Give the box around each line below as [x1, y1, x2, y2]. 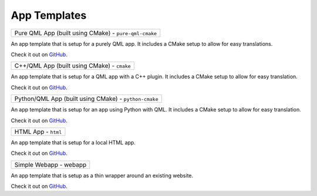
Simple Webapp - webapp [14, 160, 87, 168]
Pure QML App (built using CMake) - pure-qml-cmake [14, 29, 157, 37]
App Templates [11, 9, 87, 22]
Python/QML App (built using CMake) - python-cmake [14, 94, 158, 103]
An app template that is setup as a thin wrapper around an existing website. [11, 172, 194, 179]
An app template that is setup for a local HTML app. [11, 138, 136, 146]
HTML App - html [14, 127, 62, 136]
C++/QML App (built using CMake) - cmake [14, 62, 131, 70]
